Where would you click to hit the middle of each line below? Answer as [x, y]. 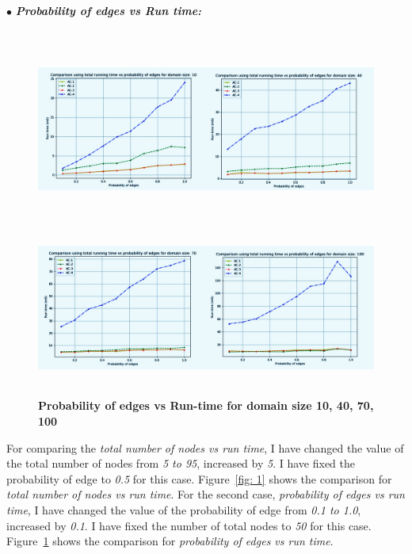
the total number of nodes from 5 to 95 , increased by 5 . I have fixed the [181, 463]
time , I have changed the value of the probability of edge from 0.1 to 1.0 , [184, 509]
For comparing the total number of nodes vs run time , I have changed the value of [205, 447]
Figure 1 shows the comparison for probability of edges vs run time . [170, 541]
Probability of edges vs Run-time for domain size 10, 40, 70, [206, 405]
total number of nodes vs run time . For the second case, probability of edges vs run [206, 494]
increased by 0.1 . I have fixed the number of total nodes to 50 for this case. [189, 525]
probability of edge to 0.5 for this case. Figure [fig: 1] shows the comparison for [199, 478]
